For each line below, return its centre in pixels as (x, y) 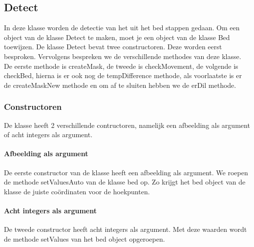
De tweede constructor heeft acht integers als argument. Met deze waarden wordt (126, 229)
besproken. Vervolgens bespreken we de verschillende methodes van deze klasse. (123, 56)
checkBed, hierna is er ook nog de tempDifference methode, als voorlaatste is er (123, 75)
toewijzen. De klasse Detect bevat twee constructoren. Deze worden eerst (113, 47)
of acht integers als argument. (48, 134)
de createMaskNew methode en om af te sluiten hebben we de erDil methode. (120, 85)
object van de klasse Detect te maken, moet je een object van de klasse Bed (117, 37)
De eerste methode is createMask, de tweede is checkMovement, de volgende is (121, 66)
